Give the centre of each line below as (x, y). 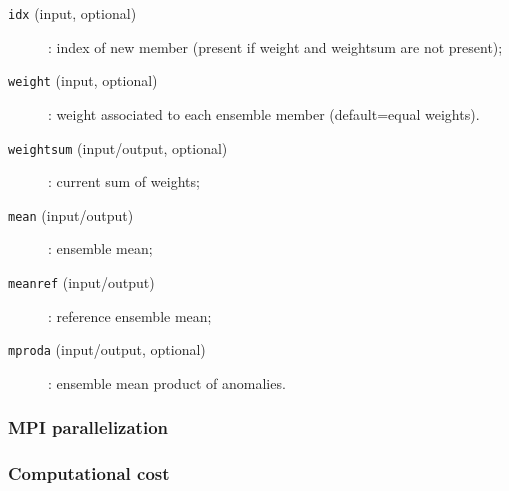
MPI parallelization (88, 427)
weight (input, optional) (83, 80)
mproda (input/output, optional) (107, 349)
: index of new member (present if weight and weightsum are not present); (275, 46)
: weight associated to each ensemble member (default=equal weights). (264, 113)
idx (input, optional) (72, 13)
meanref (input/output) (81, 282)
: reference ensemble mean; (130, 315)
